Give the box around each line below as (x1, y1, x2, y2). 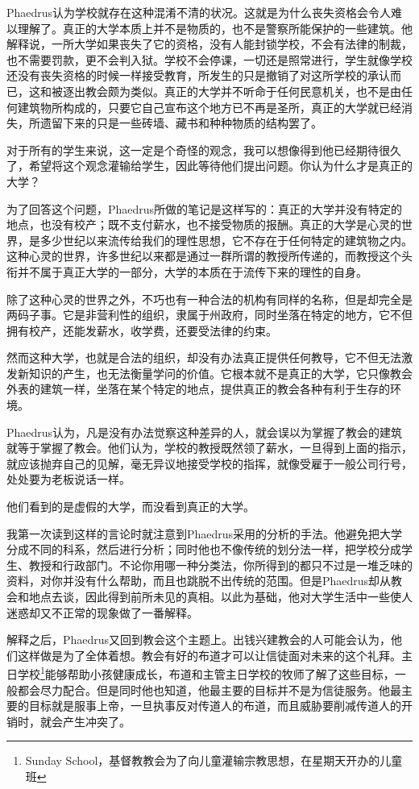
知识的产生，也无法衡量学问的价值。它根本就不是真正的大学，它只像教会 (28, 364, 413, 381)
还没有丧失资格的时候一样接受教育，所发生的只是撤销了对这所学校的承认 (6, 67, 390, 84)
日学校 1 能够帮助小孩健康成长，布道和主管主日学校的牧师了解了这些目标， (6, 663, 395, 683)
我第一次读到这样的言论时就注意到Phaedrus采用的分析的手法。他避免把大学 (6, 525, 403, 542)
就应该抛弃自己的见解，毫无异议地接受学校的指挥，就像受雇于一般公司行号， (6, 455, 413, 471)
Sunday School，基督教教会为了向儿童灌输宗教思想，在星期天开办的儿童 (25, 752, 403, 769)
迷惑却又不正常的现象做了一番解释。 (6, 604, 198, 621)
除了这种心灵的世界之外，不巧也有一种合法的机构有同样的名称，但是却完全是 (6, 290, 413, 307)
